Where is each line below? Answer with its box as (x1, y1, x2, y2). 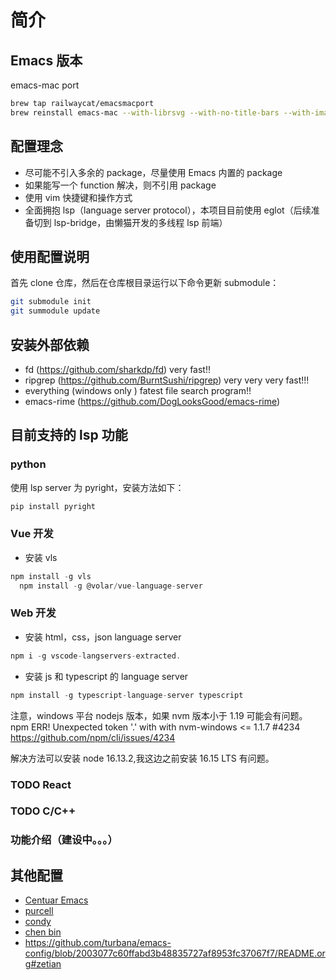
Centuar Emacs (24, 894, 89, 906)
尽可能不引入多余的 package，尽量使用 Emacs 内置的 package (24, 166, 283, 178)
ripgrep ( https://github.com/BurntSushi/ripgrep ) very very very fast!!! (24, 374, 310, 386)
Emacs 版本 (10, 52, 83, 69)
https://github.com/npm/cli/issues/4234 (10, 731, 176, 743)
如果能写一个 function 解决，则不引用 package (24, 179, 217, 191)
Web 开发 (10, 606, 57, 620)
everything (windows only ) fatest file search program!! (24, 384, 252, 396)
